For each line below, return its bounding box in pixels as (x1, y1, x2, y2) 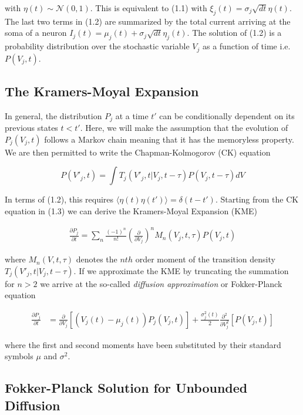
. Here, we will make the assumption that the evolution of (80, 122, 288, 134)
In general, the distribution (5, 109, 102, 122)
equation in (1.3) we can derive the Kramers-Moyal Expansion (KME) (5, 205, 258, 217)
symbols (5, 350, 33, 362)
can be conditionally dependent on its (159, 109, 295, 122)
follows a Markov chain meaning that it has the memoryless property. (44, 133, 294, 145)
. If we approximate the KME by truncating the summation (73, 264, 289, 276)
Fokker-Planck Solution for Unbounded (5, 379, 248, 397)
